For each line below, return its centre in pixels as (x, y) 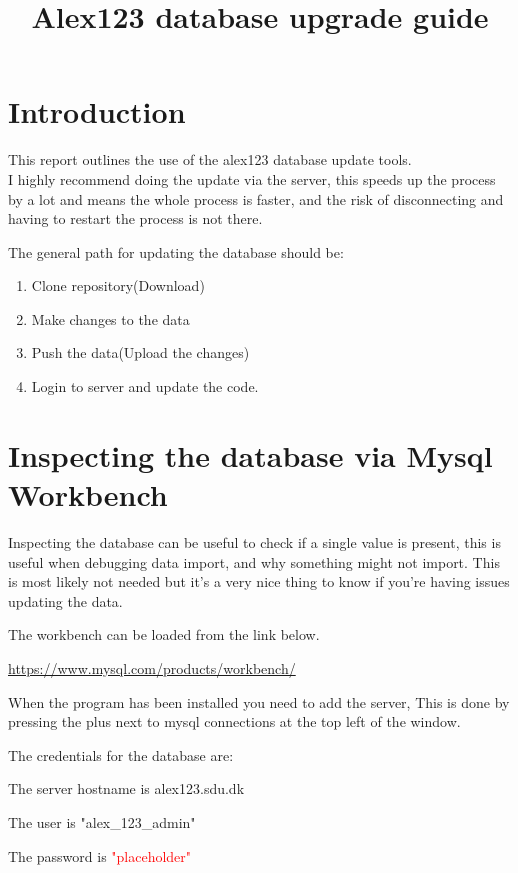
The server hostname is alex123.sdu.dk (126, 788)
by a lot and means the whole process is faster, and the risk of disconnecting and (256, 198)
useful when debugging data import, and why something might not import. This (254, 561)
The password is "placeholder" (100, 855)
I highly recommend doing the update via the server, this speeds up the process (252, 178)
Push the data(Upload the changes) (140, 352)
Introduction (97, 111)
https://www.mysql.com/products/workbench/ (152, 667)
